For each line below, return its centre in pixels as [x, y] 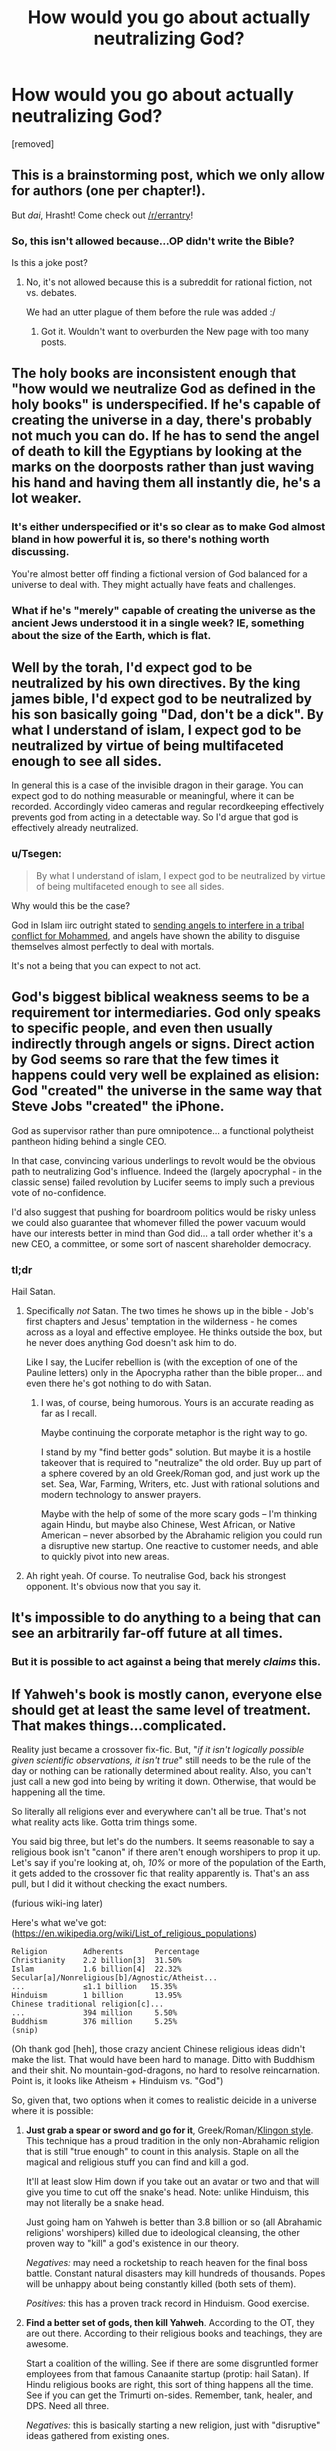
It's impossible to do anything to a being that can [166, 1617]
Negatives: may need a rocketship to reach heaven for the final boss [166, 2262]
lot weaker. [47, 498]
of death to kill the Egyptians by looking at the [157, 451]
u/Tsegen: [37, 854]
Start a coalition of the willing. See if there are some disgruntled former [172, 2363]
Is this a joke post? [49, 263]
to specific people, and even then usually [142, 1028]
